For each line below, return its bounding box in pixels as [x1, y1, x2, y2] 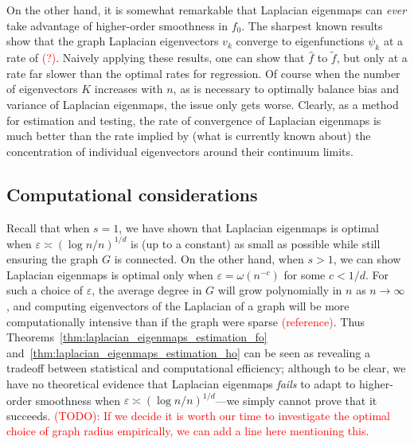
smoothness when [35, 391, 121, 408]
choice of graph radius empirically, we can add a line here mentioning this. [6, 423, 369, 439]
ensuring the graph [6, 251, 99, 267]
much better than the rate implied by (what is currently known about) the [6, 127, 371, 144]
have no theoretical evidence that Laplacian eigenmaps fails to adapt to [6, 376, 356, 391]
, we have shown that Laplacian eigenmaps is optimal [119, 219, 379, 236]
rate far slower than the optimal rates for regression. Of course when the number [6, 64, 400, 81]
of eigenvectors [6, 80, 78, 97]
